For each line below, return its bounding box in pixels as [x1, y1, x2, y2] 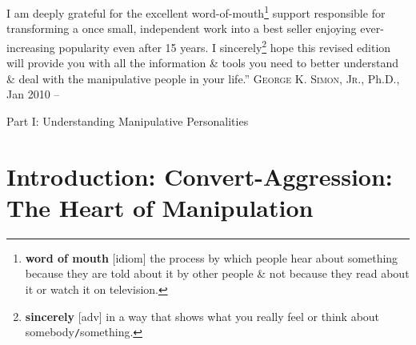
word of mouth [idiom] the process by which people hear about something [25, 249, 398, 266]
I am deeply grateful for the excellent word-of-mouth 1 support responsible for [6, 2, 386, 21]
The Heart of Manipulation [6, 191, 314, 223]
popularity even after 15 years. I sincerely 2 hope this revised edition [58, 36, 391, 55]
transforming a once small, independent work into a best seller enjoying [6, 20, 357, 37]
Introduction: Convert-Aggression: [6, 159, 393, 192]
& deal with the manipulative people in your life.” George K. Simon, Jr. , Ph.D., [6, 70, 400, 86]
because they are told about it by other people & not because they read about [25, 265, 410, 282]
